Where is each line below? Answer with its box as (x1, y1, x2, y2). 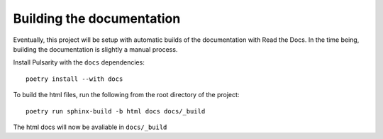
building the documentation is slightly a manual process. (13, 45, 178, 53)
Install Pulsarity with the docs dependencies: (13, 58, 145, 67)
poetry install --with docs (26, 74, 123, 83)
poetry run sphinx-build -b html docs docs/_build (26, 107, 206, 115)
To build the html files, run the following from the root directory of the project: (13, 91, 240, 99)
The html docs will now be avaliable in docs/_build (13, 123, 167, 131)
